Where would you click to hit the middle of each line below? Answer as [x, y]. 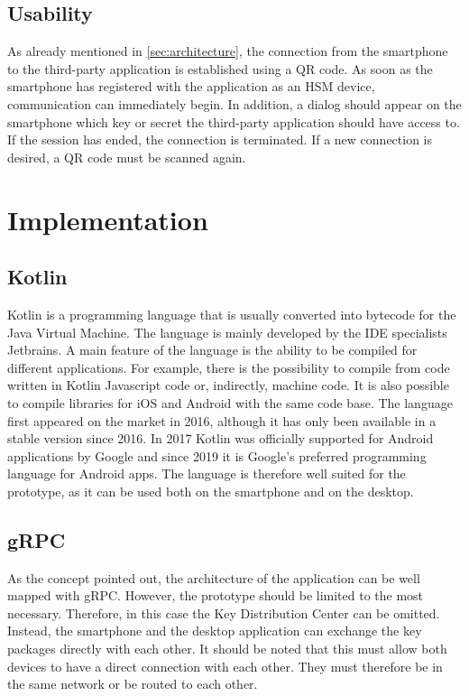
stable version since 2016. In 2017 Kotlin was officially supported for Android [221, 438]
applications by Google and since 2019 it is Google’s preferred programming [217, 455]
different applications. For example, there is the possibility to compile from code [229, 367]
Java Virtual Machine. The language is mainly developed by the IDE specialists [227, 332]
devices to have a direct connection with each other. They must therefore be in [225, 666]
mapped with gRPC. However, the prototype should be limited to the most [216, 595]
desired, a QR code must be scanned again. [127, 157]
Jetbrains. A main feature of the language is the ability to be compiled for [212, 350]
